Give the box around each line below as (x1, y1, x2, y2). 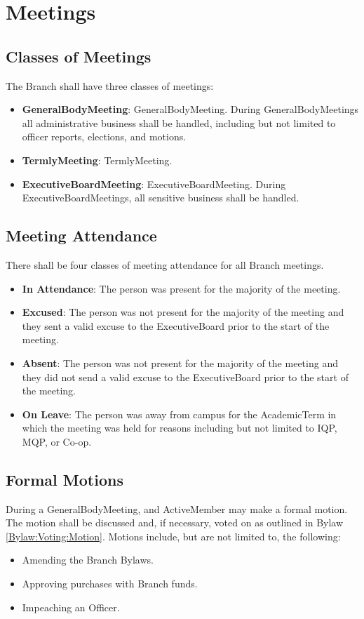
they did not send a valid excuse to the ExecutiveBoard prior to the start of (22, 369, 349, 384)
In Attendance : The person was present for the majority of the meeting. (22, 281, 341, 295)
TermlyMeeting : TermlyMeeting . (22, 152, 173, 167)
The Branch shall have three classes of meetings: (6, 78, 214, 93)
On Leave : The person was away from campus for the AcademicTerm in (22, 406, 337, 421)
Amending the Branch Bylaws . (22, 552, 154, 567)
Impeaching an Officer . (22, 599, 120, 614)
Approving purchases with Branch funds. (22, 576, 198, 591)
